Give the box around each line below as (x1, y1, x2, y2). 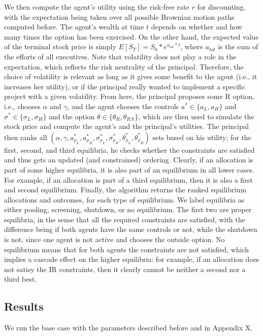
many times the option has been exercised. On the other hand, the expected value (4, 31, 259, 42)
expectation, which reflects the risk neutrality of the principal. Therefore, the (4, 61, 244, 72)
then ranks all (4, 131, 47, 142)
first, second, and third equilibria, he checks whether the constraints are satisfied (4, 144, 255, 155)
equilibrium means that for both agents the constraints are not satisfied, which (4, 244, 249, 254)
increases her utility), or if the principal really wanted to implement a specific (4, 81, 245, 91)
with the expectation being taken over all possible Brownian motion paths (4, 11, 235, 22)
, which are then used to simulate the (138, 111, 254, 121)
